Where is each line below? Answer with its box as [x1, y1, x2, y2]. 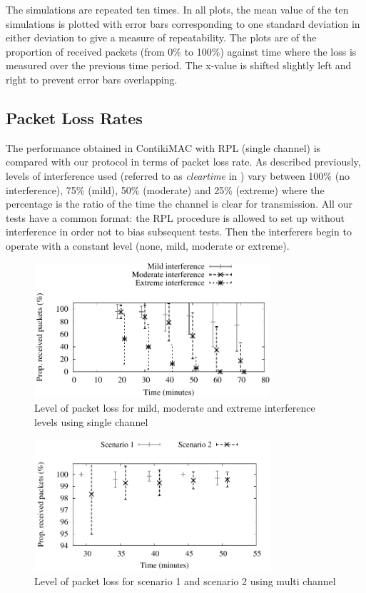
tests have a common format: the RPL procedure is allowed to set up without [6, 210, 345, 225]
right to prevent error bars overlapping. [6, 71, 178, 86]
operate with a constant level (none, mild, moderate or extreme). [6, 238, 290, 253]
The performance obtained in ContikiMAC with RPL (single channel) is [6, 140, 321, 155]
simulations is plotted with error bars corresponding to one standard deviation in [6, 16, 360, 31]
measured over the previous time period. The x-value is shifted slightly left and [6, 58, 352, 73]
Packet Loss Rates [6, 106, 143, 128]
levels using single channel [34, 414, 148, 429]
